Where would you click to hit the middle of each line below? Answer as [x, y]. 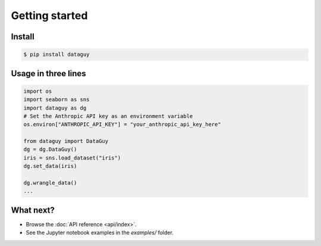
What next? [33, 210]
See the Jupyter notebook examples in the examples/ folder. [100, 233]
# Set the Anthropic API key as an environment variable [108, 116]
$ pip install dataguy [56, 55]
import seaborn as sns [56, 99]
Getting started [49, 15]
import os [38, 91]
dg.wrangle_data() [50, 183]
